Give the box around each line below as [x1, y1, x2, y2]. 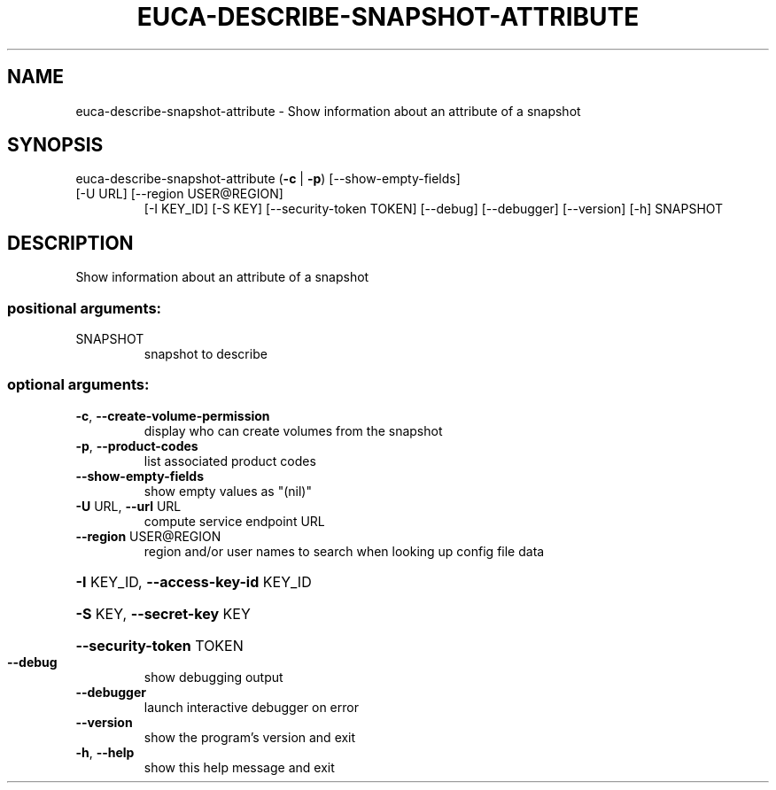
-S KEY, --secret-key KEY [75, 604, 251, 623]
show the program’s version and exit [144, 729, 356, 745]
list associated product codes [144, 453, 316, 469]
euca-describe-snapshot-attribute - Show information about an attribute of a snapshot [75, 103, 581, 119]
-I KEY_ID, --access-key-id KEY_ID [75, 572, 312, 591]
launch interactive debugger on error [144, 699, 359, 715]
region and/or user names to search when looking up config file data [144, 543, 545, 559]
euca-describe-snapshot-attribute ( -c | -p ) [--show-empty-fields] [75, 171, 461, 187]
